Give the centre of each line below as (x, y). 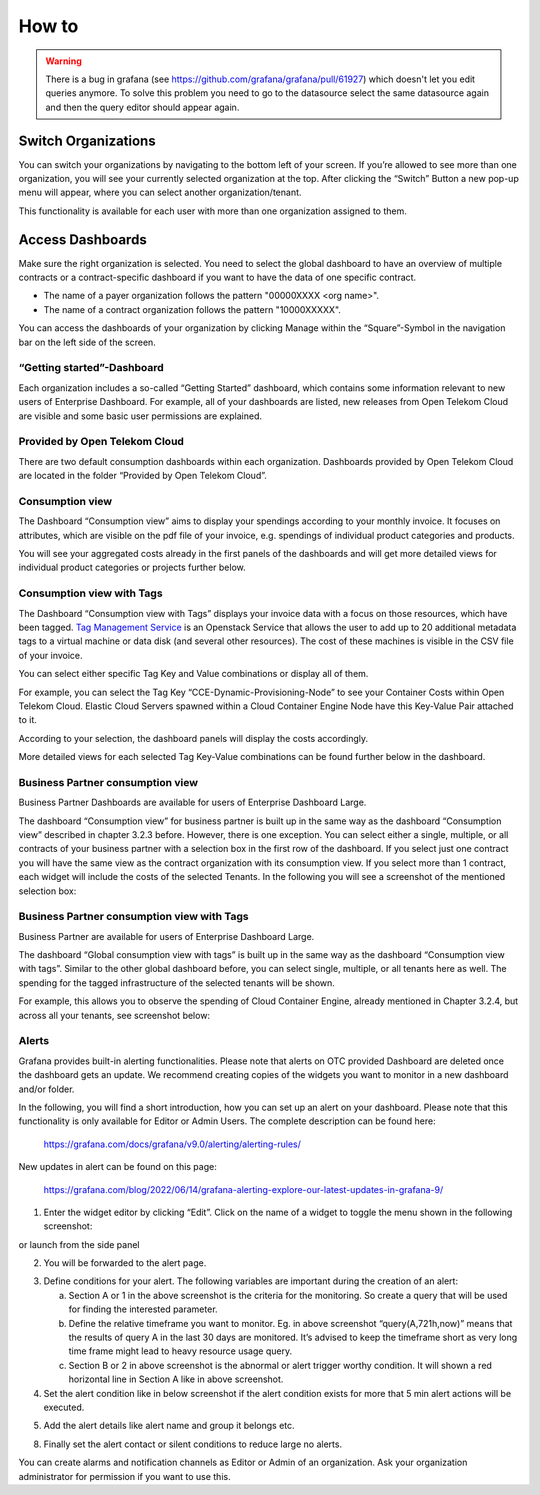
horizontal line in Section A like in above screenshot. (176, 1379)
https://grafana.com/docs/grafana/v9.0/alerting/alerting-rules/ (172, 1144)
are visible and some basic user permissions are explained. (140, 416)
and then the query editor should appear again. (142, 107)
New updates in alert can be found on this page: (117, 1167)
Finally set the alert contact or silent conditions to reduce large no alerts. (193, 1444)
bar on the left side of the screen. (87, 342)
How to (48, 26)
